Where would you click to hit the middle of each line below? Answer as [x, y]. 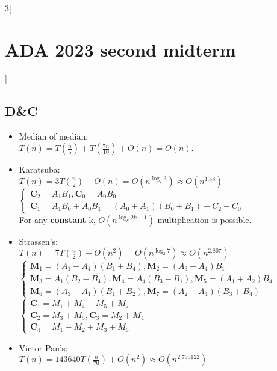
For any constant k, [57, 219]
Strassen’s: [38, 241]
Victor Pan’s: [43, 347]
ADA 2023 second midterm [120, 49]
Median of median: [54, 136]
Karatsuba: [39, 169]
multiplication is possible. [204, 219]
